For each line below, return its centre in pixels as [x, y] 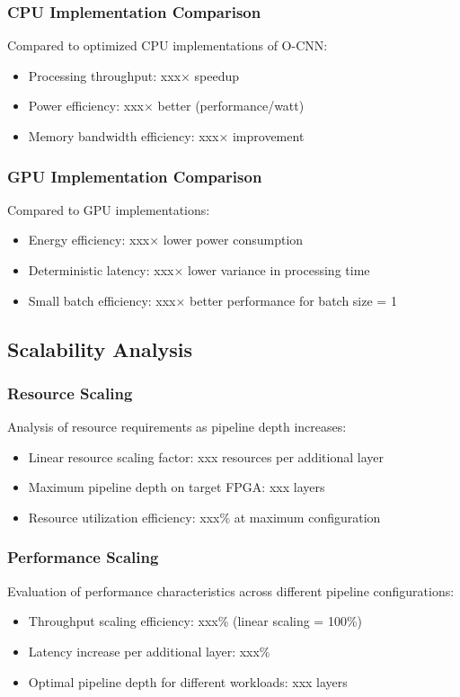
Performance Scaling [83, 557]
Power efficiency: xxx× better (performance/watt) [166, 106]
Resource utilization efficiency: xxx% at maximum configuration [204, 517]
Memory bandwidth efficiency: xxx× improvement [166, 136]
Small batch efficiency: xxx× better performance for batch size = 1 [212, 300]
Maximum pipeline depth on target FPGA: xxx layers [177, 487]
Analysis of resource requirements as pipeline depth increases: [177, 427]
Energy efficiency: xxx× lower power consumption [166, 240]
